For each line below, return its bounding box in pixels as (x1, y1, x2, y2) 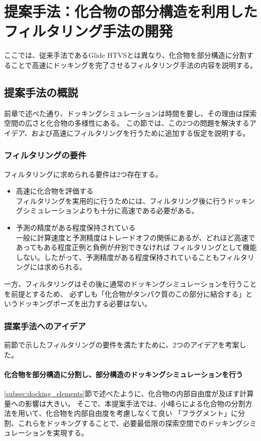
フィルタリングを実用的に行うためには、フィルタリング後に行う (16, 195, 227, 206)
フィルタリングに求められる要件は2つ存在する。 (4, 168, 162, 179)
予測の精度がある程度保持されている (16, 222, 136, 233)
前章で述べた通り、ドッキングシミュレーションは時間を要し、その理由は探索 (4, 108, 257, 118)
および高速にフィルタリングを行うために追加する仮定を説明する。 (31, 127, 250, 138)
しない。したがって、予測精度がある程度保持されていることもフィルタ (16, 251, 247, 262)
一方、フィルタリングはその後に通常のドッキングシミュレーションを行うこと (4, 279, 257, 289)
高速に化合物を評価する (16, 186, 94, 196)
